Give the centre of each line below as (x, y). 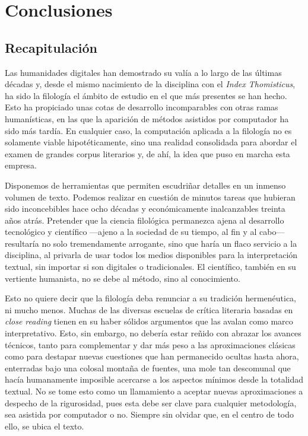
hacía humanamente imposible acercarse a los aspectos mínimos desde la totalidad (154, 379)
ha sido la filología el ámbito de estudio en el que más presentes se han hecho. (146, 95)
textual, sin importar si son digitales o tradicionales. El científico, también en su (150, 267)
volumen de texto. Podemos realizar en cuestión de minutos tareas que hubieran (150, 197)
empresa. (21, 165)
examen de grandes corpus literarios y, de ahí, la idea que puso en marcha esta (147, 153)
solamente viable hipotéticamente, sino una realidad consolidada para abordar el (151, 142)
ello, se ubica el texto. (45, 426)
